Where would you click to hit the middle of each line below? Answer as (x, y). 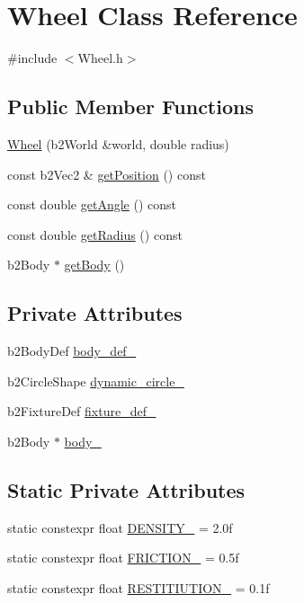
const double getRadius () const (95, 234)
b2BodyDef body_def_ (72, 351)
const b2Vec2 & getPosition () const (107, 174)
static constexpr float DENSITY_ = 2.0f (120, 527)
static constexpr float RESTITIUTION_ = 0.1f (139, 587)
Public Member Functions (130, 106)
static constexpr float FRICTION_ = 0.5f (123, 558)
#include (32, 58)
